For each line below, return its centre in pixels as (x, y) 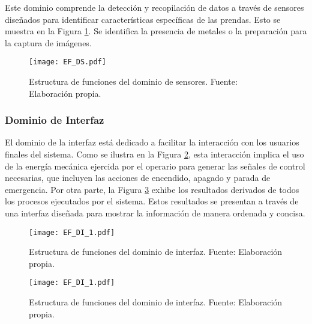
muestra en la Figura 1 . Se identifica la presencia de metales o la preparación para (156, 31)
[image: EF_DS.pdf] (67, 62)
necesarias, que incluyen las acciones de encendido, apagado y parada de (138, 178)
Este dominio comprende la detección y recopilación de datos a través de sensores (154, 7)
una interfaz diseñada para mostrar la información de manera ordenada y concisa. (155, 213)
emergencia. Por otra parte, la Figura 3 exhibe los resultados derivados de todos (152, 189)
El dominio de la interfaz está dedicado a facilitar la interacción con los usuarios (152, 142)
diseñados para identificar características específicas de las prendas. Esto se (143, 19)
